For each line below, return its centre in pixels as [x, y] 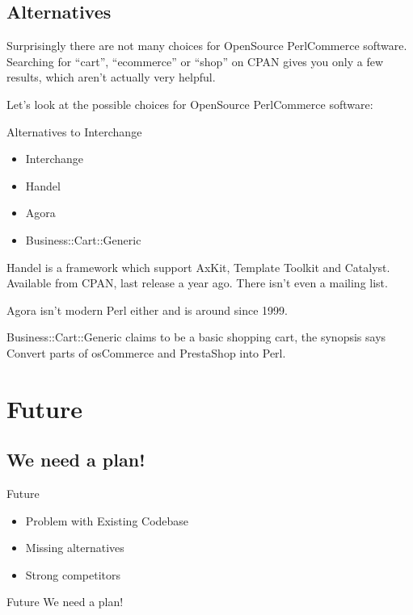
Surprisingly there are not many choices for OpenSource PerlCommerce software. [207, 46]
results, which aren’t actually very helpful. [111, 77]
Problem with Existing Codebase [107, 520]
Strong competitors [73, 574]
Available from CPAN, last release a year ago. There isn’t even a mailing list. [197, 283]
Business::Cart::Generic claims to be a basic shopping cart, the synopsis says [196, 337]
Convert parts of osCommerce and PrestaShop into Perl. [146, 352]
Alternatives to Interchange [74, 131]
